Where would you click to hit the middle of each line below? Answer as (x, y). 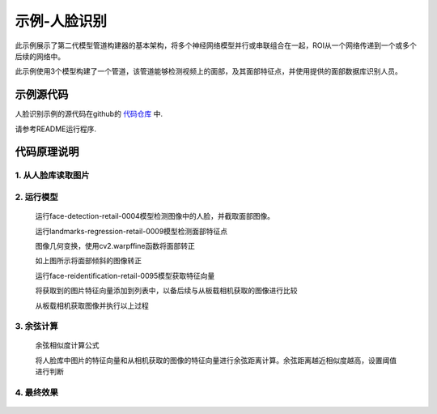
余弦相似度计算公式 (67, 345)
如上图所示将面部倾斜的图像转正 (88, 261)
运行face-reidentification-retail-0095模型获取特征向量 (125, 275)
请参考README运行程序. (56, 129)
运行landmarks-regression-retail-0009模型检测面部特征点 (132, 231)
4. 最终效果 (36, 393)
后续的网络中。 (40, 56)
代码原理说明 (47, 152)
